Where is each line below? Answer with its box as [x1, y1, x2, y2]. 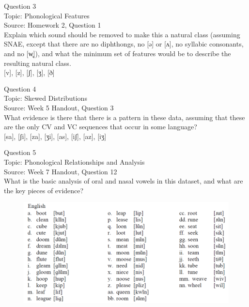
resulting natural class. [4, 58, 71, 68]
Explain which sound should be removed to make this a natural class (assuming [4, 29, 240, 39]
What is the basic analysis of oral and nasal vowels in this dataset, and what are [4, 176, 243, 186]
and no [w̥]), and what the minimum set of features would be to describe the [4, 48, 231, 58]
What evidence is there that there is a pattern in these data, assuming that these [4, 112, 245, 122]
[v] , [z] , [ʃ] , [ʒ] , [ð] [4, 67, 55, 77]
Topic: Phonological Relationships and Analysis [4, 156, 145, 167]
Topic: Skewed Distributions [4, 93, 87, 103]
